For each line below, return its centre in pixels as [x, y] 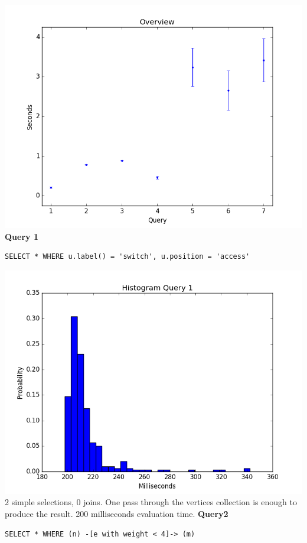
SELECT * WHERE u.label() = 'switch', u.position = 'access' [128, 257]
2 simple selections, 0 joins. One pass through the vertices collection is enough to [151, 502]
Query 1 [22, 236]
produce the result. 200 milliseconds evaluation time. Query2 [117, 513]
